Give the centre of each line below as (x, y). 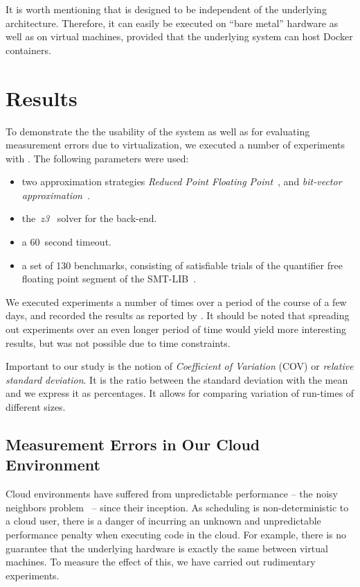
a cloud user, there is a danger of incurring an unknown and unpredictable (163, 521)
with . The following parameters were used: (97, 158)
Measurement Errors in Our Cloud (133, 444)
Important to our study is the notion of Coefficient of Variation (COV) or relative (180, 366)
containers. (28, 50)
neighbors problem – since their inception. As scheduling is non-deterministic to (177, 507)
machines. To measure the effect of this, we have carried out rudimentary (161, 562)
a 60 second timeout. (66, 242)
